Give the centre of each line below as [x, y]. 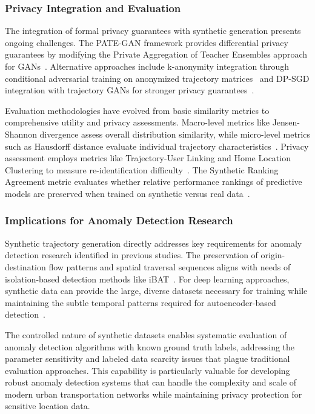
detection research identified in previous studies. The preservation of [131, 255]
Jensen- [286, 122]
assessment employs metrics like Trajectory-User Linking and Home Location [148, 158]
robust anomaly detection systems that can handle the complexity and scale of [151, 382]
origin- [273, 255]
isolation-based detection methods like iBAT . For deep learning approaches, [147, 279]
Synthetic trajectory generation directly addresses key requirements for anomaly [154, 243]
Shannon [21, 134]
